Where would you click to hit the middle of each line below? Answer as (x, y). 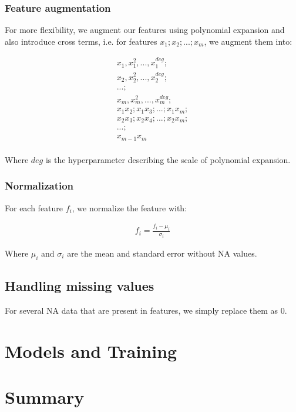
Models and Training (91, 350)
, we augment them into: (248, 41)
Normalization (39, 186)
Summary (45, 397)
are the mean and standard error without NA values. (162, 253)
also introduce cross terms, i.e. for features (81, 41)
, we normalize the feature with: (129, 207)
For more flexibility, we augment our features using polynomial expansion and (145, 30)
